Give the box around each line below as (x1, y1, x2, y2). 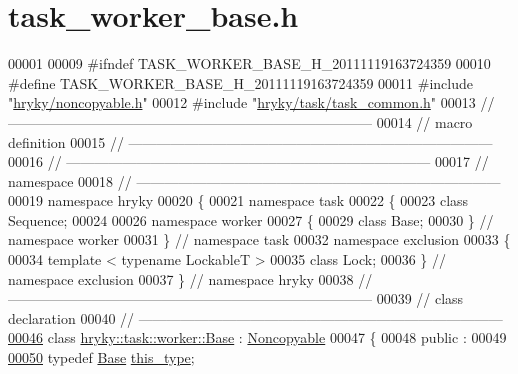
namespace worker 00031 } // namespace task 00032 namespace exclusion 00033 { (8, 229, 511, 250)
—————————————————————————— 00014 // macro (8, 111, 473, 132)
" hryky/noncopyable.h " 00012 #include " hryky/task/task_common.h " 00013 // (8, 92, 495, 113)
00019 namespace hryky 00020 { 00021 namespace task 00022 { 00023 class (8, 190, 469, 211)
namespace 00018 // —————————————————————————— (8, 170, 501, 191)
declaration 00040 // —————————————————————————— (8, 307, 503, 328)
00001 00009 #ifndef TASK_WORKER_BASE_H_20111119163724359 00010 (8, 53, 491, 74)
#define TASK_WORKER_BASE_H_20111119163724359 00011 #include (8, 72, 473, 93)
